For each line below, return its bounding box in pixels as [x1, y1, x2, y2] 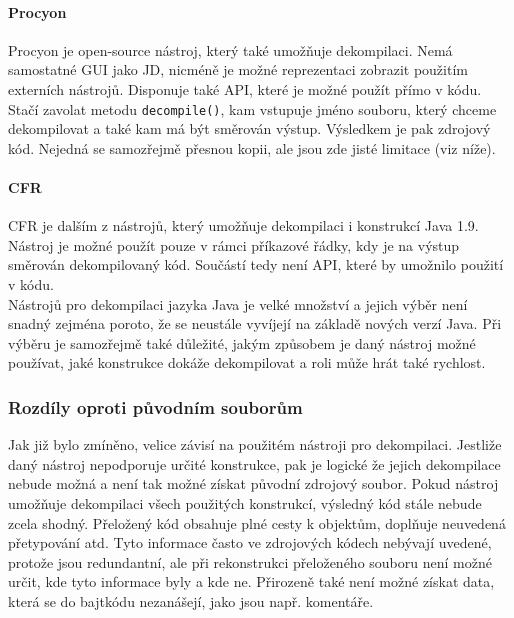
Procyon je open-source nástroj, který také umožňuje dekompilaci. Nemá [8, 39, 453, 60]
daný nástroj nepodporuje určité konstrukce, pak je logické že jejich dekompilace [8, 453, 501, 474]
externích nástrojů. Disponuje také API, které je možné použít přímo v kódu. [8, 78, 482, 99]
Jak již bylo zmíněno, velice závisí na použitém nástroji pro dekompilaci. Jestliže [8, 434, 502, 455]
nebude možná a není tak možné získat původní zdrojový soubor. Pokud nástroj [8, 473, 499, 494]
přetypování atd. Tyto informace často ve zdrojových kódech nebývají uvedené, [8, 532, 492, 553]
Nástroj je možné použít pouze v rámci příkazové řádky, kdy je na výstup [8, 234, 460, 255]
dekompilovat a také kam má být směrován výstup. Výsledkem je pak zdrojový [8, 118, 491, 139]
